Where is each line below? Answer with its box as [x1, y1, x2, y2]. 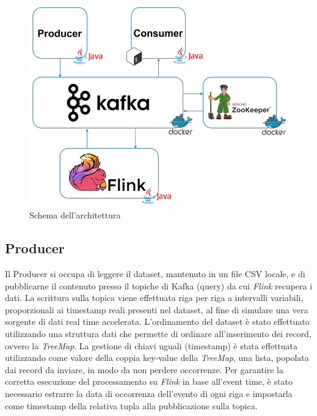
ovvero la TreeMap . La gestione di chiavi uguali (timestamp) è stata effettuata [5, 339, 298, 352]
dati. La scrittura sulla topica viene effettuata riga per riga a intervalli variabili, [5, 291, 304, 304]
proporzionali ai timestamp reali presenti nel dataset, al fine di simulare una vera [5, 303, 308, 316]
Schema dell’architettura [29, 209, 121, 221]
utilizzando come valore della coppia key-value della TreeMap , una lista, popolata [5, 351, 309, 364]
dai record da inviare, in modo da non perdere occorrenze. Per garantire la [5, 363, 283, 376]
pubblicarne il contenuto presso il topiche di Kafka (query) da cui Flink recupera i [5, 279, 313, 292]
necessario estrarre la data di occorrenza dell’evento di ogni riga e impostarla [5, 387, 293, 400]
